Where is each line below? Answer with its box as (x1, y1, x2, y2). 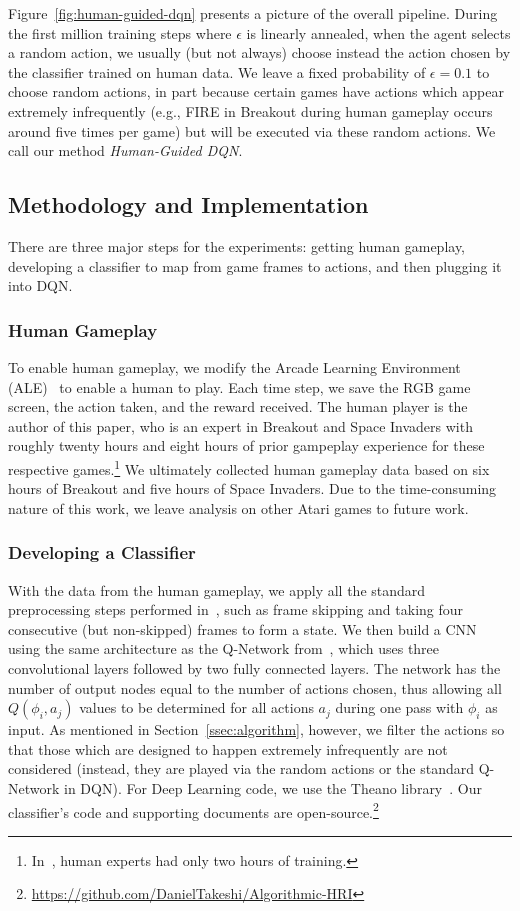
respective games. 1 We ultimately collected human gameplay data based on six (8, 455, 490, 479)
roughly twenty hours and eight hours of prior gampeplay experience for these (8, 435, 485, 456)
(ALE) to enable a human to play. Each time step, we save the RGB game (8, 376, 471, 397)
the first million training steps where (8, 22, 232, 43)
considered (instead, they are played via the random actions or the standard (8, 758, 475, 779)
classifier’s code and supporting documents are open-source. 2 (8, 798, 379, 822)
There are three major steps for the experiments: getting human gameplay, (8, 235, 466, 256)
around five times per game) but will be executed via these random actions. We (8, 120, 496, 141)
